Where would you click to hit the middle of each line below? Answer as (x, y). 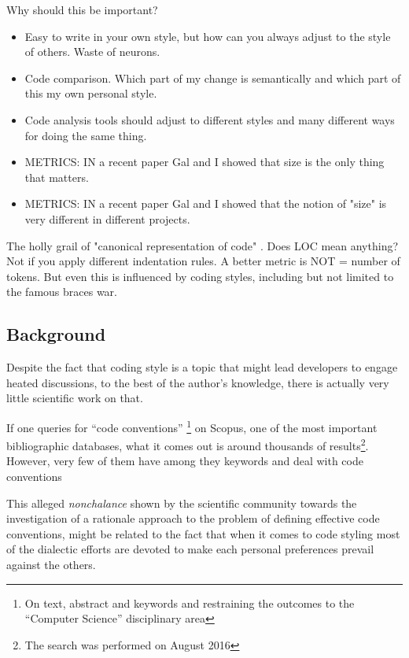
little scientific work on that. (75, 398)
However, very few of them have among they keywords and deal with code (185, 461)
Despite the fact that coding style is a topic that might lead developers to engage (202, 367)
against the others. (51, 564)
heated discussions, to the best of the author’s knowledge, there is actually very (198, 382)
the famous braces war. (62, 292)
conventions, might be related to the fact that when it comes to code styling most (203, 533)
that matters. (57, 177)
